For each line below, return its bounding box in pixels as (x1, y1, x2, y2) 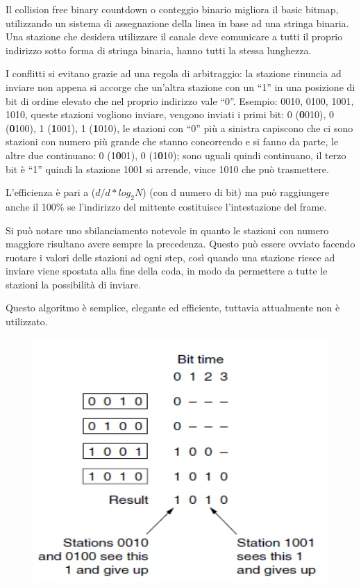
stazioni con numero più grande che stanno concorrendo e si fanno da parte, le (6, 134, 339, 149)
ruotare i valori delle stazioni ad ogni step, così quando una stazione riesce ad (6, 250, 335, 264)
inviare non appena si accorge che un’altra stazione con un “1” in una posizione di (6, 79, 355, 94)
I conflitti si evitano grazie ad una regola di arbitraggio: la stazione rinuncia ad (6, 66, 342, 81)
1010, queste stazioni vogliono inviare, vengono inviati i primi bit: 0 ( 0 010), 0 (6, 107, 335, 122)
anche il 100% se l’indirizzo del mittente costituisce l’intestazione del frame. (6, 199, 327, 213)
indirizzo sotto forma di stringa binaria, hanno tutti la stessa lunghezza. (6, 42, 312, 57)
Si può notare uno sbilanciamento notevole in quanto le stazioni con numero (6, 222, 329, 237)
